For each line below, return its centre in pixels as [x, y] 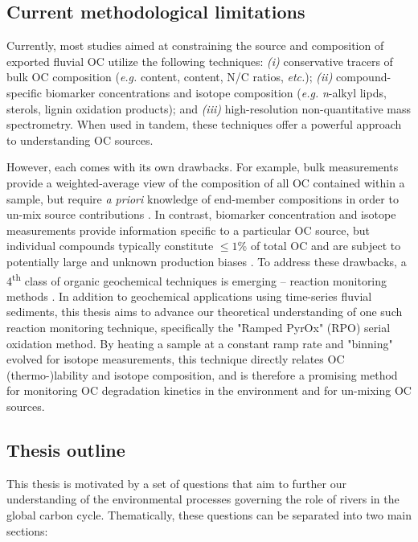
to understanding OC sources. [80, 140]
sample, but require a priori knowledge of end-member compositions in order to [203, 198]
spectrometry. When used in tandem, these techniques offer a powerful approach [204, 124]
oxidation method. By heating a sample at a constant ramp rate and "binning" [200, 343]
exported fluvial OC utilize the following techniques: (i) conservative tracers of [200, 61]
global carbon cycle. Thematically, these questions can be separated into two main [209, 514]
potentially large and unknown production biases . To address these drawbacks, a [207, 261]
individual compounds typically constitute [110, 246]
